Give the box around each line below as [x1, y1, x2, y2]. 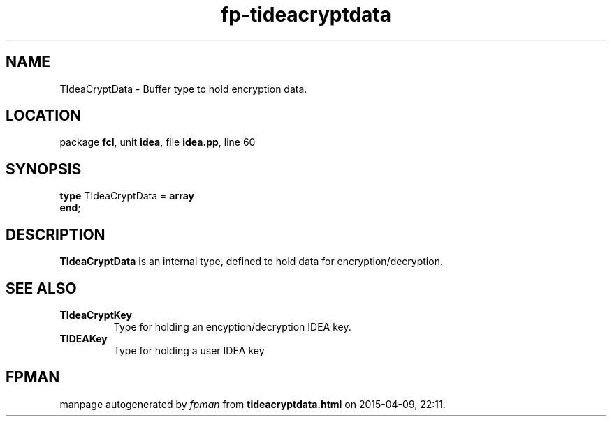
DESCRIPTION [6, 225, 105, 243]
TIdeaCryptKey [59, 308, 132, 321]
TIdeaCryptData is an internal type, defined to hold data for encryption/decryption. [59, 255, 443, 268]
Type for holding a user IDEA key [113, 344, 265, 356]
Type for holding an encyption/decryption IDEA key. [113, 320, 351, 333]
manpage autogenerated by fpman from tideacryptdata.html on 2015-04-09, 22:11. [59, 398, 446, 410]
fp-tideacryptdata [221, 3, 391, 27]
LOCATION [6, 107, 82, 125]
